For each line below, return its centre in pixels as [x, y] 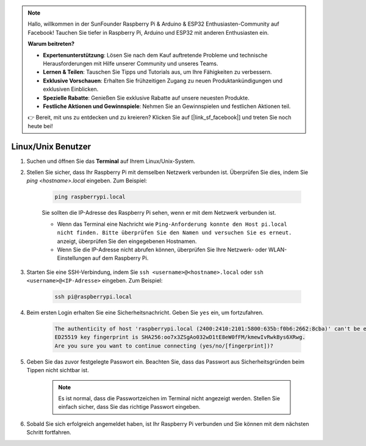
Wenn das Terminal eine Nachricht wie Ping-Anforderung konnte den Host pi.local [172, 224]
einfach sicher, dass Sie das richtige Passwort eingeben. [129, 407]
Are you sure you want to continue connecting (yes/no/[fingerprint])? [164, 346]
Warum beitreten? [51, 44]
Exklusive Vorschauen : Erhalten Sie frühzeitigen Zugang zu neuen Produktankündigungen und [163, 81]
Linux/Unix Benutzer [51, 146]
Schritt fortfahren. [49, 433]
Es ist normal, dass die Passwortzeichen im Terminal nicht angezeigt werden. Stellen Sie [169, 398]
